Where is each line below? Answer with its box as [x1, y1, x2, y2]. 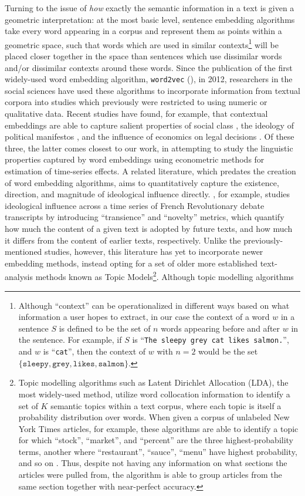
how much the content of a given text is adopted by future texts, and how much [5, 222, 293, 234]
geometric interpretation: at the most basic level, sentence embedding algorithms [5, 13, 295, 25]
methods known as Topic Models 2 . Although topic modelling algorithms [35, 269, 294, 283]
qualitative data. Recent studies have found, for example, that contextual [5, 107, 268, 120]
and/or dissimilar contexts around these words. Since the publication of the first [5, 61, 293, 73]
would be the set [198, 345, 258, 357]
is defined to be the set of [59, 322, 151, 334]
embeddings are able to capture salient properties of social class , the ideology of [5, 119, 294, 131]
